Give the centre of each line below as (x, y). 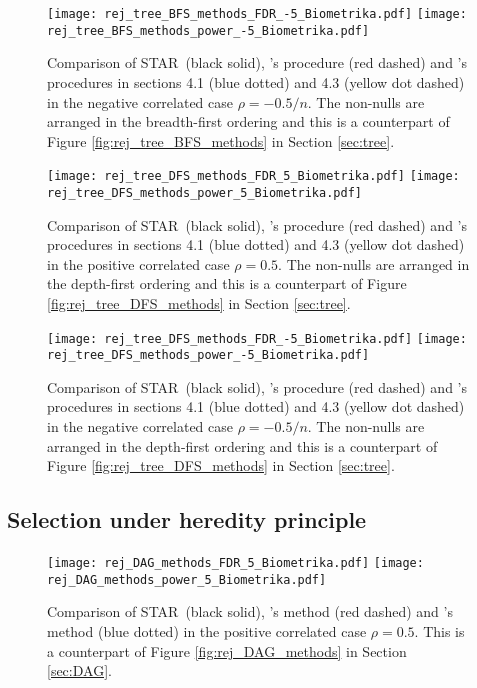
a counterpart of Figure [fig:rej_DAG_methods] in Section (227, 650)
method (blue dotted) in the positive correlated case (207, 630)
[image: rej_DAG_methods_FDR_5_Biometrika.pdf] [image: (235, 563)
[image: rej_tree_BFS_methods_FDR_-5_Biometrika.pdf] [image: (257, 14)
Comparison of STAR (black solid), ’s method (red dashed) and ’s (250, 611)
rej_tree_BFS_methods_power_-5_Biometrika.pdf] (208, 30)
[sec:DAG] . (79, 670)
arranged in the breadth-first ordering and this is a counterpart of (248, 121)
